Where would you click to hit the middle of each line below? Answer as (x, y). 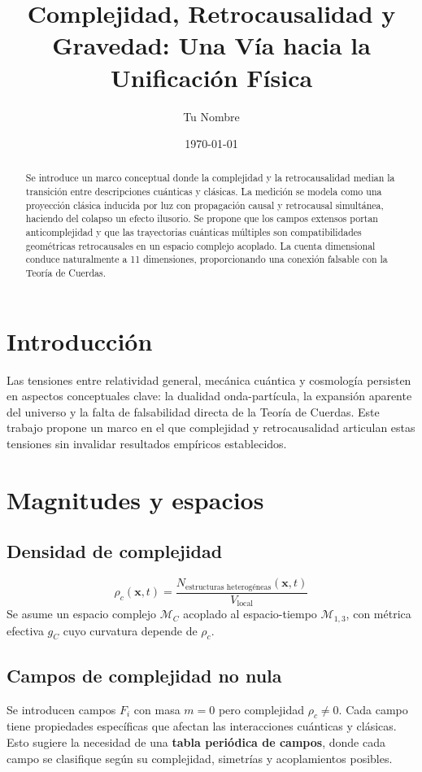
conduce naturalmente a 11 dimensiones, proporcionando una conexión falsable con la (207, 259)
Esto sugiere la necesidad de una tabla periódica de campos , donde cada (196, 742)
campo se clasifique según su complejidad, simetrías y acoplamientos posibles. (200, 758)
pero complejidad (261, 709)
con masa (157, 709)
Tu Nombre (211, 116)
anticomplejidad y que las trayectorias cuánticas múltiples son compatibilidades (194, 232)
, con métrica (378, 614)
